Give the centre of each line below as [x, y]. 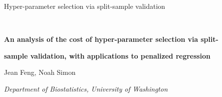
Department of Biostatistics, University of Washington [86, 88]
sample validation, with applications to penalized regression [107, 55]
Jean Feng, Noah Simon [40, 72]
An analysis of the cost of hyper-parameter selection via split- [111, 39]
